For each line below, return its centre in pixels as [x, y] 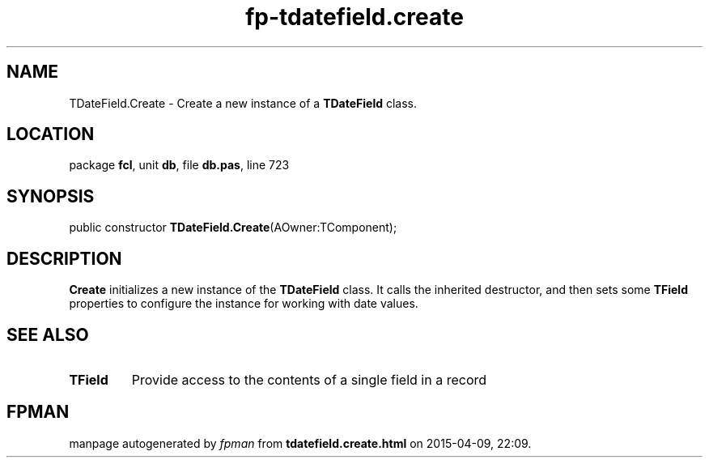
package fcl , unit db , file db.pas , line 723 [179, 165]
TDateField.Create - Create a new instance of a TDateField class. [243, 103]
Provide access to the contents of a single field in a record [309, 379]
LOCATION [51, 134]
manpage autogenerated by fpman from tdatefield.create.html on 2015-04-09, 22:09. [300, 443]
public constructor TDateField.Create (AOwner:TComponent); [233, 228]
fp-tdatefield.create [354, 17]
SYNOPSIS [51, 196]
